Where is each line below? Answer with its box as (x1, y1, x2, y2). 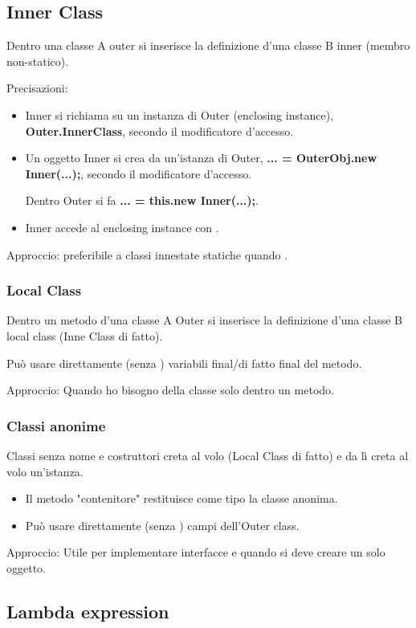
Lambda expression (6, 598, 169, 623)
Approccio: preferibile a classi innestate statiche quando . (6, 246, 288, 263)
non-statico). (6, 52, 69, 69)
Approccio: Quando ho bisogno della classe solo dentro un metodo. (6, 381, 334, 398)
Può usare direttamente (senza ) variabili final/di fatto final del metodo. (6, 354, 362, 371)
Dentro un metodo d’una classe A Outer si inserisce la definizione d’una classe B (6, 312, 402, 328)
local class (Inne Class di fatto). (6, 327, 163, 344)
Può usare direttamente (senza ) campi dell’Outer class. (25, 516, 300, 533)
